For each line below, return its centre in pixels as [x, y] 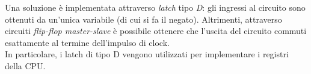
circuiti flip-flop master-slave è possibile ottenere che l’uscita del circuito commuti [156, 31]
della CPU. [25, 65]
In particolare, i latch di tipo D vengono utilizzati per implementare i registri [147, 54]
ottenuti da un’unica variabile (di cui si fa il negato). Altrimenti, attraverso [143, 19]
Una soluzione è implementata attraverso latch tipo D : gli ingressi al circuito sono [155, 7]
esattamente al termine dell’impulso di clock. [87, 42]
